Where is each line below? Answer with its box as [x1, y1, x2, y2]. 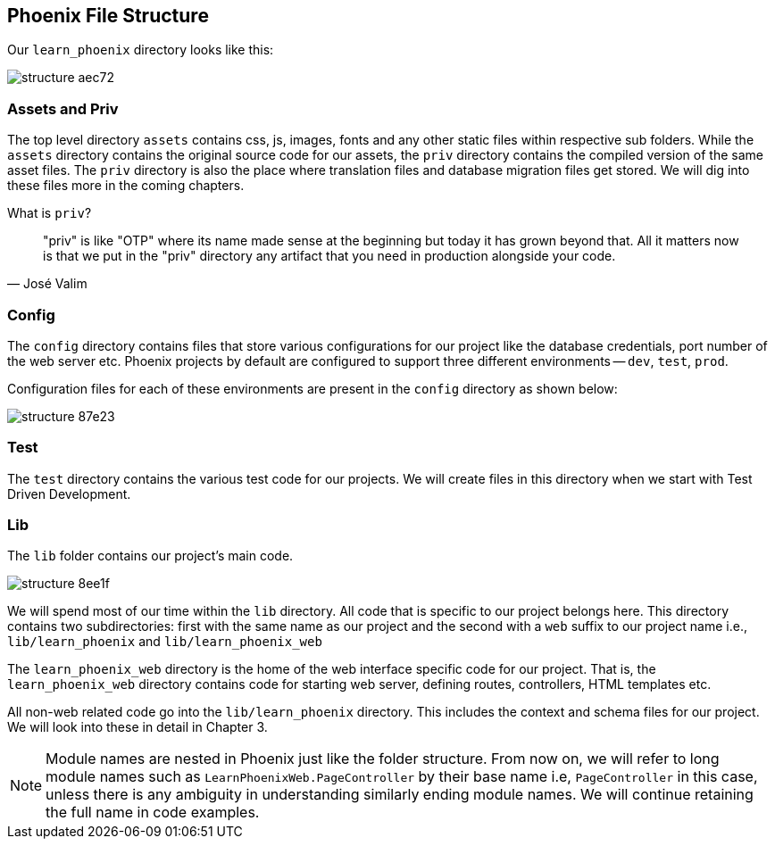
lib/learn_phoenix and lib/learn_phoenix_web [7, 634, 322, 650]
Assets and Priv [7, 99, 119, 118]
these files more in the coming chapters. [7, 178, 245, 194]
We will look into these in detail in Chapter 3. [7, 719, 268, 735]
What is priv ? [7, 205, 92, 221]
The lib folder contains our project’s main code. [7, 548, 294, 564]
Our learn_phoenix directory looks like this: [7, 42, 274, 58]
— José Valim [7, 276, 87, 292]
